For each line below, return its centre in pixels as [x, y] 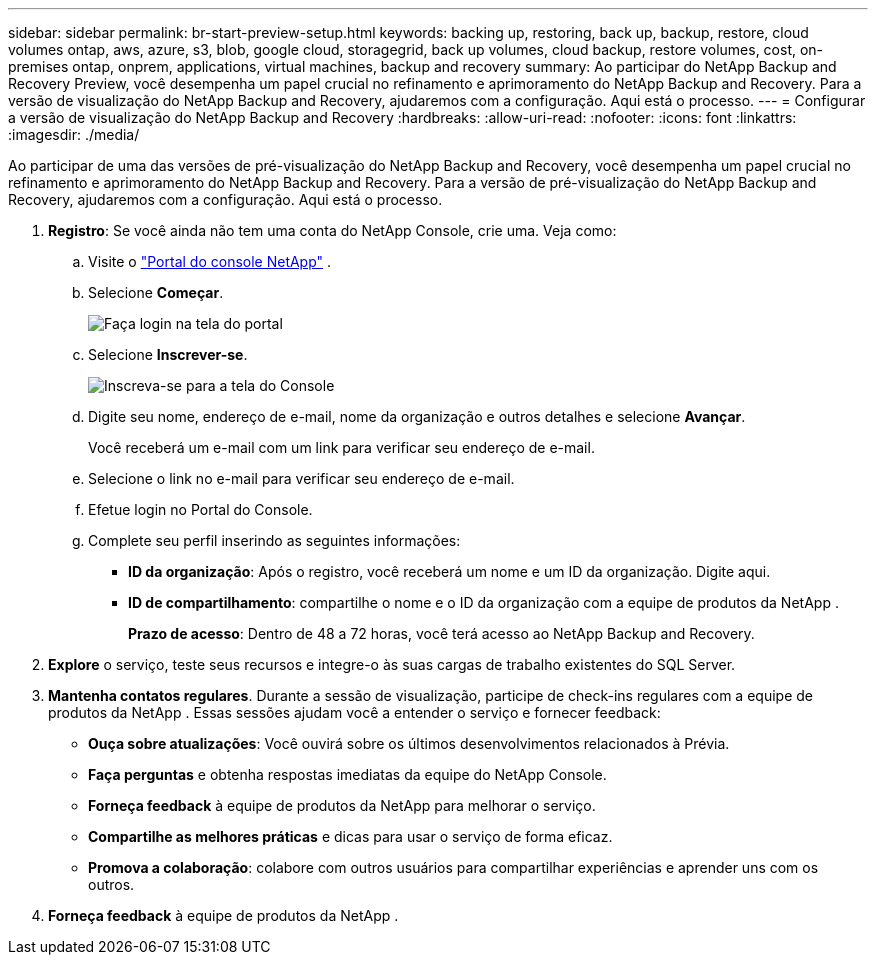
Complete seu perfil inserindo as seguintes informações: [274, 540]
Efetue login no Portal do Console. [200, 509]
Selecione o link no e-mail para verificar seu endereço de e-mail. [301, 478]
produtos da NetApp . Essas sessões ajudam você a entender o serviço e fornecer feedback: [354, 712]
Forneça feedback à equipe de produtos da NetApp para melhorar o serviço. [342, 805]
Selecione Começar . [156, 292]
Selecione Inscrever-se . [168, 354]
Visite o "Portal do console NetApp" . [210, 261]
